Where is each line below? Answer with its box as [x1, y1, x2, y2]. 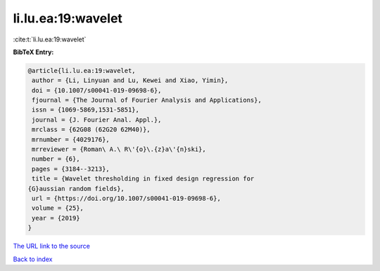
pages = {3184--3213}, [32, 165, 110, 173]
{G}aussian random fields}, [27, 185, 125, 192]
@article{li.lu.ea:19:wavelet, [27, 67, 137, 74]
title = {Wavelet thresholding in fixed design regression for [32, 175, 255, 183]
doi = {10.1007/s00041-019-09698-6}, [32, 86, 162, 94]
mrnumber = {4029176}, [32, 135, 110, 143]
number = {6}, [32, 155, 80, 163]
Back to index [13, 255, 53, 263]
